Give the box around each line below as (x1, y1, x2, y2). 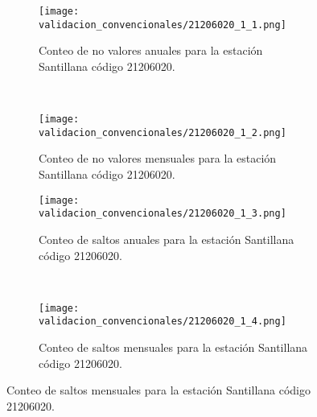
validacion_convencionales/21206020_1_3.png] (39, 208, 286, 220)
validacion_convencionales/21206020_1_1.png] (39, 19, 286, 31)
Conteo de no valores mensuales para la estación (39, 150, 277, 167)
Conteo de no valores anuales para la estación (39, 42, 263, 59)
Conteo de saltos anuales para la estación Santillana (39, 230, 294, 247)
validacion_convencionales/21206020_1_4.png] (39, 316, 286, 328)
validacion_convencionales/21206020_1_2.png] (39, 126, 286, 138)
